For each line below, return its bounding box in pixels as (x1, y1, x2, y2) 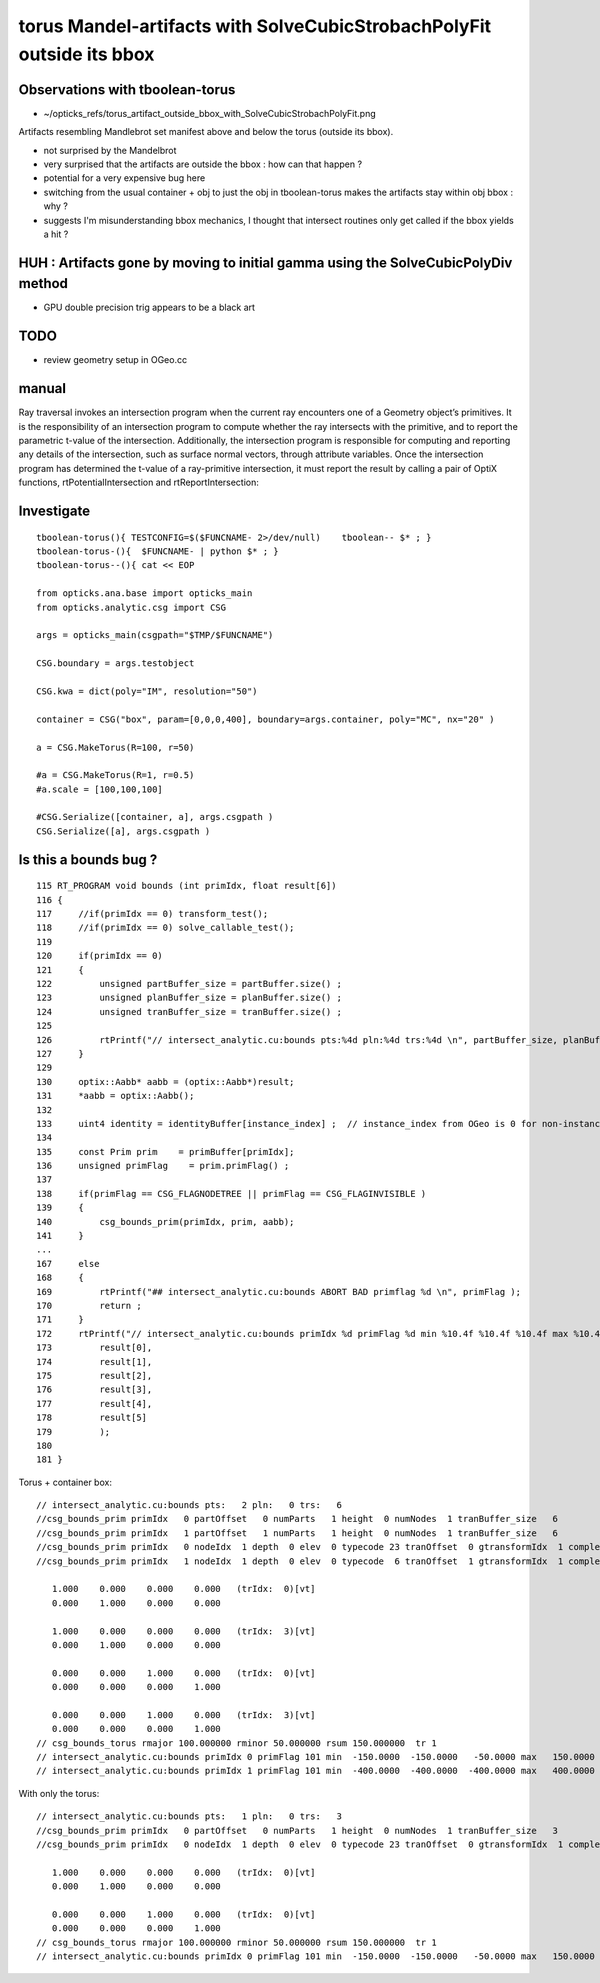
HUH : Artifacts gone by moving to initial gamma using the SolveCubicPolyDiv (18, 254, 513, 271)
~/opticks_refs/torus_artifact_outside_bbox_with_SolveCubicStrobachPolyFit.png (43, 107, 377, 119)
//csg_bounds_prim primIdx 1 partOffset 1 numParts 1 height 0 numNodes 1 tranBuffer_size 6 (36, 1527, 559, 1539)
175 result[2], (36, 1370, 153, 1381)
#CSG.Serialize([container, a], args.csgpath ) (36, 811, 274, 823)
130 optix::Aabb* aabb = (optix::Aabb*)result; (36, 1076, 295, 1087)
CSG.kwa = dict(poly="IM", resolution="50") (36, 685, 259, 697)
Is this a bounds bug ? (18, 851, 158, 868)
